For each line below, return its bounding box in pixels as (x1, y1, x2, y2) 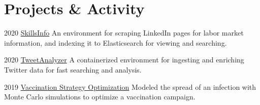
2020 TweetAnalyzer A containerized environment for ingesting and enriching (4, 54, 244, 65)
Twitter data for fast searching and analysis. (4, 64, 142, 75)
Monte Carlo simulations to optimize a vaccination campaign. (4, 91, 196, 102)
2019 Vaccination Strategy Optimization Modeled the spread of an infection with (4, 81, 256, 92)
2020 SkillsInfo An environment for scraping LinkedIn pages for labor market (4, 27, 244, 38)
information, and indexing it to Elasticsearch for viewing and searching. (4, 37, 227, 48)
